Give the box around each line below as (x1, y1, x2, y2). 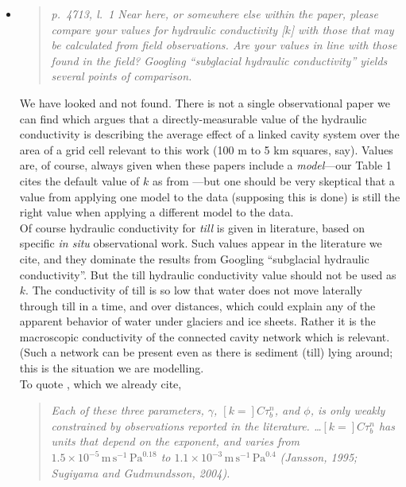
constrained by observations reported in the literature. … (51, 417, 322, 434)
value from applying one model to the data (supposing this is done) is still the (19, 188, 400, 205)
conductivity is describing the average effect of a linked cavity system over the (19, 126, 400, 142)
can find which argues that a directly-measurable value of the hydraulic (19, 110, 367, 127)
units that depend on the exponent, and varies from (51, 433, 300, 450)
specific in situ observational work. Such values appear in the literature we (19, 235, 382, 251)
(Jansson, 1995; (280, 449, 358, 466)
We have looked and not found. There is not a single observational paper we (19, 94, 391, 111)
